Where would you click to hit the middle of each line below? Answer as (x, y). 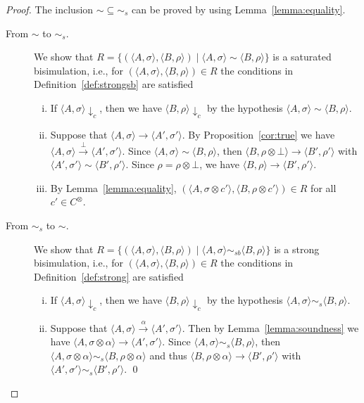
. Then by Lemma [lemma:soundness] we (270, 327)
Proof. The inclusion (50, 9)
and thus (168, 355)
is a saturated (302, 57)
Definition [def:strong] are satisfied (109, 276)
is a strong (297, 249)
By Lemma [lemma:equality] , (113, 187)
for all (324, 187)
